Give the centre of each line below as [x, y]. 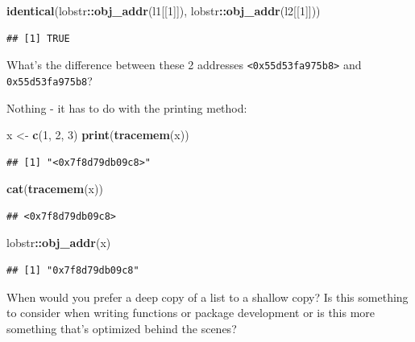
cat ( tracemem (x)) [55, 189]
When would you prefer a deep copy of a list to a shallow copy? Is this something [207, 297]
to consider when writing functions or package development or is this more [191, 313]
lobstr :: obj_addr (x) [59, 243]
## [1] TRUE [38, 38]
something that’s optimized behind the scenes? [122, 328]
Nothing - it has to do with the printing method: [127, 107]
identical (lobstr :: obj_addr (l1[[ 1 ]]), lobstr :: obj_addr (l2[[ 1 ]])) [164, 10]
